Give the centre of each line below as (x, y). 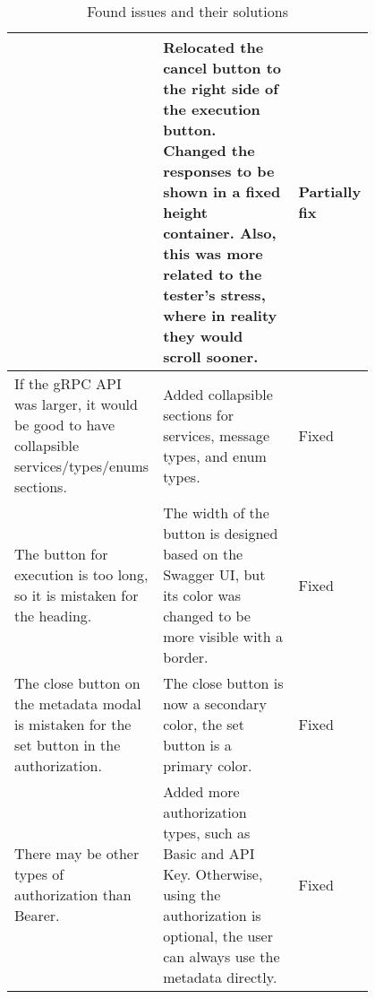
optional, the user (218, 936)
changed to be (207, 616)
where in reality (220, 315)
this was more (213, 253)
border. (186, 657)
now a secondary (215, 704)
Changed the (209, 150)
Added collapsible (218, 394)
